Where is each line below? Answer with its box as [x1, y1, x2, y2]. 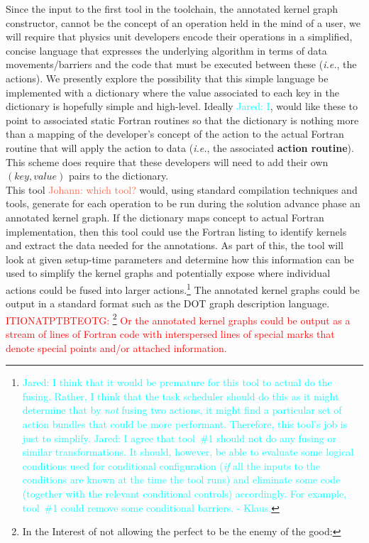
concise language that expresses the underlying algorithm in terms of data [6, 43, 327, 57]
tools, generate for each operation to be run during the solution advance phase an [6, 196, 360, 211]
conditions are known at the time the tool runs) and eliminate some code [22, 472, 341, 487]
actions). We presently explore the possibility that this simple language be [6, 70, 329, 85]
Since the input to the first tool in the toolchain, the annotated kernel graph [6, 1, 338, 16]
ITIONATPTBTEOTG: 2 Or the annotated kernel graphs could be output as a [6, 310, 351, 327]
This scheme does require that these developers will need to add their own [6, 154, 329, 169]
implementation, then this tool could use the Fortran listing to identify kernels [6, 224, 347, 238]
